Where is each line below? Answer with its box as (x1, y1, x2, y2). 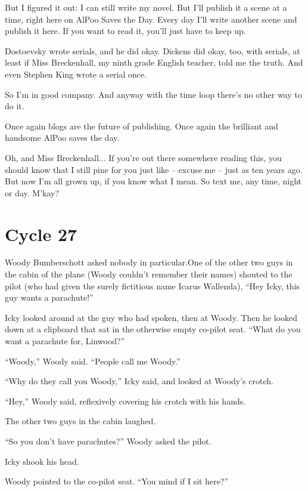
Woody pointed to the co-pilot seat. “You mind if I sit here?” (5, 475, 229, 487)
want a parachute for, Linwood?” (5, 335, 125, 347)
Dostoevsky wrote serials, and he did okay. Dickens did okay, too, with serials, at (5, 44, 300, 57)
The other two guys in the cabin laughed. (5, 415, 156, 427)
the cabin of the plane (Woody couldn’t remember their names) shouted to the (5, 268, 293, 280)
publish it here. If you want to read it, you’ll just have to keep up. (5, 24, 246, 37)
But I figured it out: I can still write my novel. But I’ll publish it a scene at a (5, 1, 287, 13)
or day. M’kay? (5, 186, 60, 199)
